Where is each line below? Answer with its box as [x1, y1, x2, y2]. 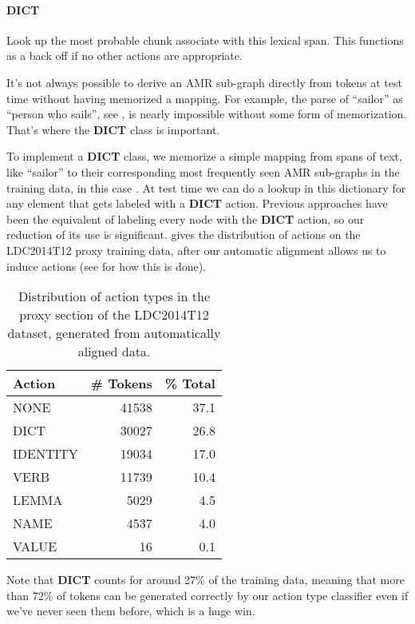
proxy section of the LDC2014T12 [19, 305, 209, 324]
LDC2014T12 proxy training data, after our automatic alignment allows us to [6, 241, 386, 258]
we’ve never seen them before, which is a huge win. [6, 602, 255, 619]
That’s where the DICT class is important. [6, 121, 220, 137]
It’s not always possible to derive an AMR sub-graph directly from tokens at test [6, 74, 402, 90]
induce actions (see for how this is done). [6, 257, 206, 274]
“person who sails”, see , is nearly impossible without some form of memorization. [6, 105, 407, 122]
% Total [164, 374, 215, 393]
